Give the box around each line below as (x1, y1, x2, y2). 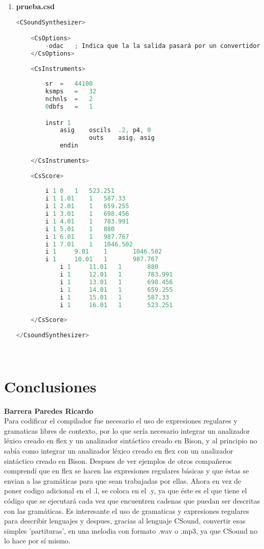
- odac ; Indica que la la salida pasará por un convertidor (45, 42, 260, 49)
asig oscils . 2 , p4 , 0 (60, 127, 151, 134)
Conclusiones (4, 376, 97, 396)
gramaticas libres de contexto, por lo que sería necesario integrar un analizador (4, 425, 250, 436)
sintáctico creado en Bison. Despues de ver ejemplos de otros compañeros (4, 455, 232, 466)
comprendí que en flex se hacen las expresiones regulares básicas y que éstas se (4, 465, 249, 476)
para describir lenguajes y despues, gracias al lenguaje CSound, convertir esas (4, 515, 246, 526)
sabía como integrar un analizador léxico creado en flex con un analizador (4, 445, 233, 456)
